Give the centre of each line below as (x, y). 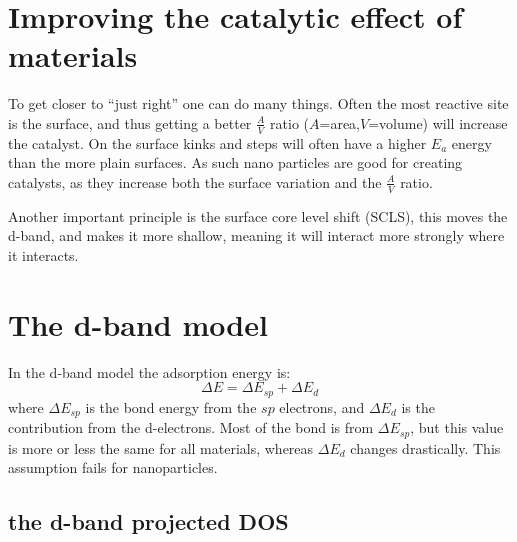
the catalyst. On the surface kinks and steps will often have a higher (217, 142)
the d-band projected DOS (148, 521)
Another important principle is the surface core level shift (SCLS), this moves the (258, 215)
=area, (339, 122)
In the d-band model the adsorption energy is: (149, 371)
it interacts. (43, 254)
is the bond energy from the (171, 406)
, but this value (457, 427)
